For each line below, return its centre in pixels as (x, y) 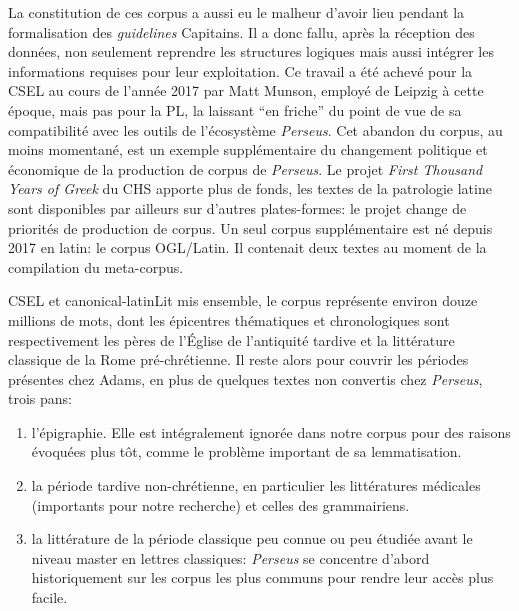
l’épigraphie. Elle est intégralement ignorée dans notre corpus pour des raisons (271, 431)
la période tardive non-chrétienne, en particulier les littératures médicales (256, 485)
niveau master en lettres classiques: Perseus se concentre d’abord (230, 557)
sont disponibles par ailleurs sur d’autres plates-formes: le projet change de (237, 207)
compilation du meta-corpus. (96, 266)
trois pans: (40, 398)
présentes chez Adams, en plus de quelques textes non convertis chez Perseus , (245, 378)
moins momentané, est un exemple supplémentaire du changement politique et (248, 149)
